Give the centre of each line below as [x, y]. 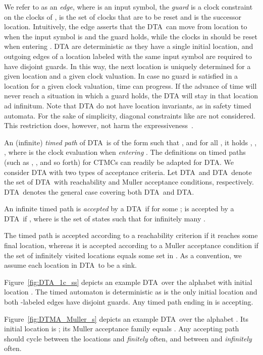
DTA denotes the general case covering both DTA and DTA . [99, 191]
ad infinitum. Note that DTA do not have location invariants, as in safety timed [128, 105]
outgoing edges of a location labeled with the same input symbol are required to [128, 56]
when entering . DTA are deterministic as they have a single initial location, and [129, 46]
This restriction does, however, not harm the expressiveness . [99, 125]
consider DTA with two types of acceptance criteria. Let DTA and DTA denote [128, 172]
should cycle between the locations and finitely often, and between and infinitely [128, 338]
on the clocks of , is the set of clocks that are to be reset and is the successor [123, 16]
